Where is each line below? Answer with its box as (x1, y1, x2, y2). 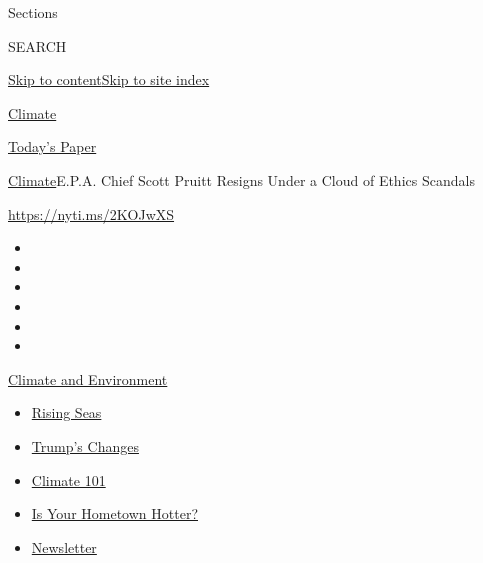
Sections (8, 2, 58, 22)
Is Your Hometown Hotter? (31, 503, 198, 524)
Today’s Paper (8, 136, 97, 157)
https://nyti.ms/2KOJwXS (8, 203, 175, 224)
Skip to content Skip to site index (8, 69, 210, 90)
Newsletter (31, 536, 97, 557)
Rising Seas (31, 402, 102, 423)
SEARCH (8, 35, 67, 56)
